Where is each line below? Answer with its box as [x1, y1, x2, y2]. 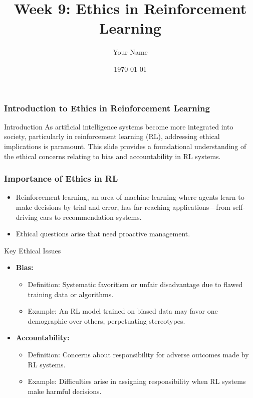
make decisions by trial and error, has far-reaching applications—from [16, 201, 230, 212]
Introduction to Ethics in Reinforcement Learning [4, 101, 210, 114]
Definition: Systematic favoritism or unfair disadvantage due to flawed [28, 279, 243, 289]
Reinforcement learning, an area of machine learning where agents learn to [16, 192, 244, 202]
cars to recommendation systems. [40, 211, 142, 222]
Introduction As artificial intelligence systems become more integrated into [4, 121, 233, 131]
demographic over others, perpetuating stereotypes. [28, 315, 185, 326]
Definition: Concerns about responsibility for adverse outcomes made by [28, 349, 249, 359]
